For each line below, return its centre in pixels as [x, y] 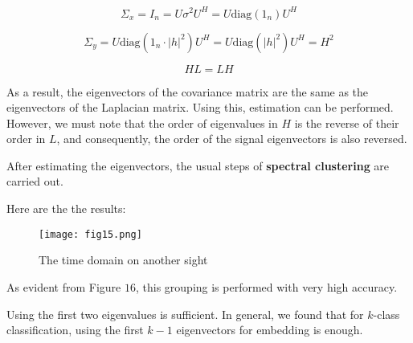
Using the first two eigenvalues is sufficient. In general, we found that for [185, 314]
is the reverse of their [347, 122]
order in [26, 139]
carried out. [35, 181]
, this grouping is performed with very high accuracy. [266, 286]
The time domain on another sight [123, 260]
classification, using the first [75, 330]
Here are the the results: [66, 208]
